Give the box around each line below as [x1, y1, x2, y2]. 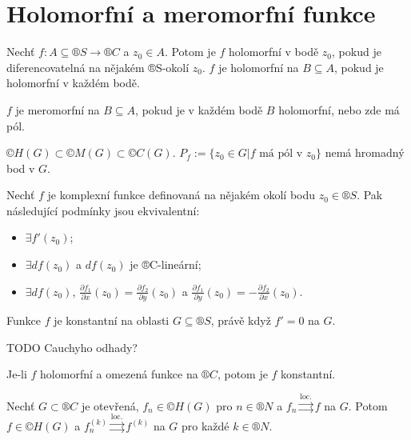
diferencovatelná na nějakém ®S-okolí [6, 58, 190, 75]
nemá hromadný [325, 144, 405, 161]
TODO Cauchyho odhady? [6, 338, 138, 355]
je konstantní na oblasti [54, 311, 170, 328]
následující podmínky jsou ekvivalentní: [6, 202, 200, 218]
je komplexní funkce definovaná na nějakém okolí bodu [47, 186, 316, 203]
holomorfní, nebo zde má [278, 101, 400, 118]
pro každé [182, 417, 229, 434]
